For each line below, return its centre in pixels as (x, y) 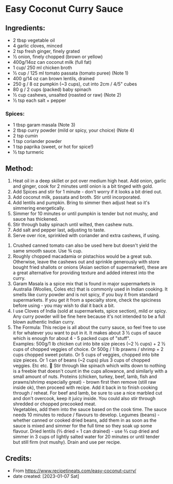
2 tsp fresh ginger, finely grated (46, 51)
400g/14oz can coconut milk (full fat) (52, 62)
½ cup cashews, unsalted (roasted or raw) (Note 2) (67, 95)
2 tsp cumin (25, 136)
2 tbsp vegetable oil (34, 40)
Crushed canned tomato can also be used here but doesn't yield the (85, 245)
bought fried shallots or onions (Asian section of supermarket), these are (90, 267)
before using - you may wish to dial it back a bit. (64, 306)
